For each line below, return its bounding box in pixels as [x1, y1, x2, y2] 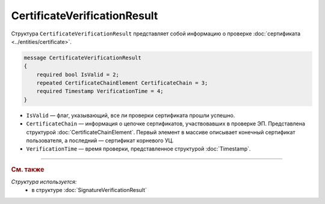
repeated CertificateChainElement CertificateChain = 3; [36, 80, 208, 86]
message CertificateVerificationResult [23, 54, 141, 61]
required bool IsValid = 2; [36, 71, 120, 78]
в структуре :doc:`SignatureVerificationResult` [31, 187, 147, 194]
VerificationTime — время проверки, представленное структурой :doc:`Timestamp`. [26, 145, 251, 152]
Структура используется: [11, 178, 77, 185]
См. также [11, 165, 45, 173]
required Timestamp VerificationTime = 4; [36, 88, 164, 95]
